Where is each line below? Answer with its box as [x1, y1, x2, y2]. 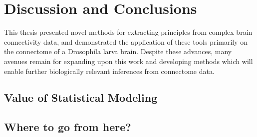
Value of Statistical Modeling [4, 90, 158, 105]
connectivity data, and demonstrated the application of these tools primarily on [4, 36, 248, 47]
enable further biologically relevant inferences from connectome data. [4, 66, 215, 76]
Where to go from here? [4, 119, 131, 135]
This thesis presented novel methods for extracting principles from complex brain [4, 27, 253, 37]
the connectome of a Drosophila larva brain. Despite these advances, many [4, 46, 232, 57]
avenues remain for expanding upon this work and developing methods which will [4, 56, 253, 66]
